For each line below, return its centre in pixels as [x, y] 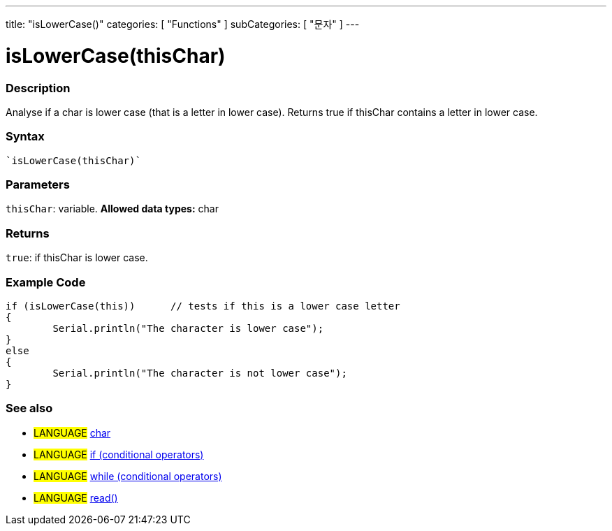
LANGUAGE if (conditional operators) [119, 454]
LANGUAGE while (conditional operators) [128, 476]
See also [29, 408]
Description [38, 88]
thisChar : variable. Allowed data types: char [112, 209]
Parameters [38, 184]
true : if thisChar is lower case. [77, 258]
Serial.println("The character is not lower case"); [200, 373]
